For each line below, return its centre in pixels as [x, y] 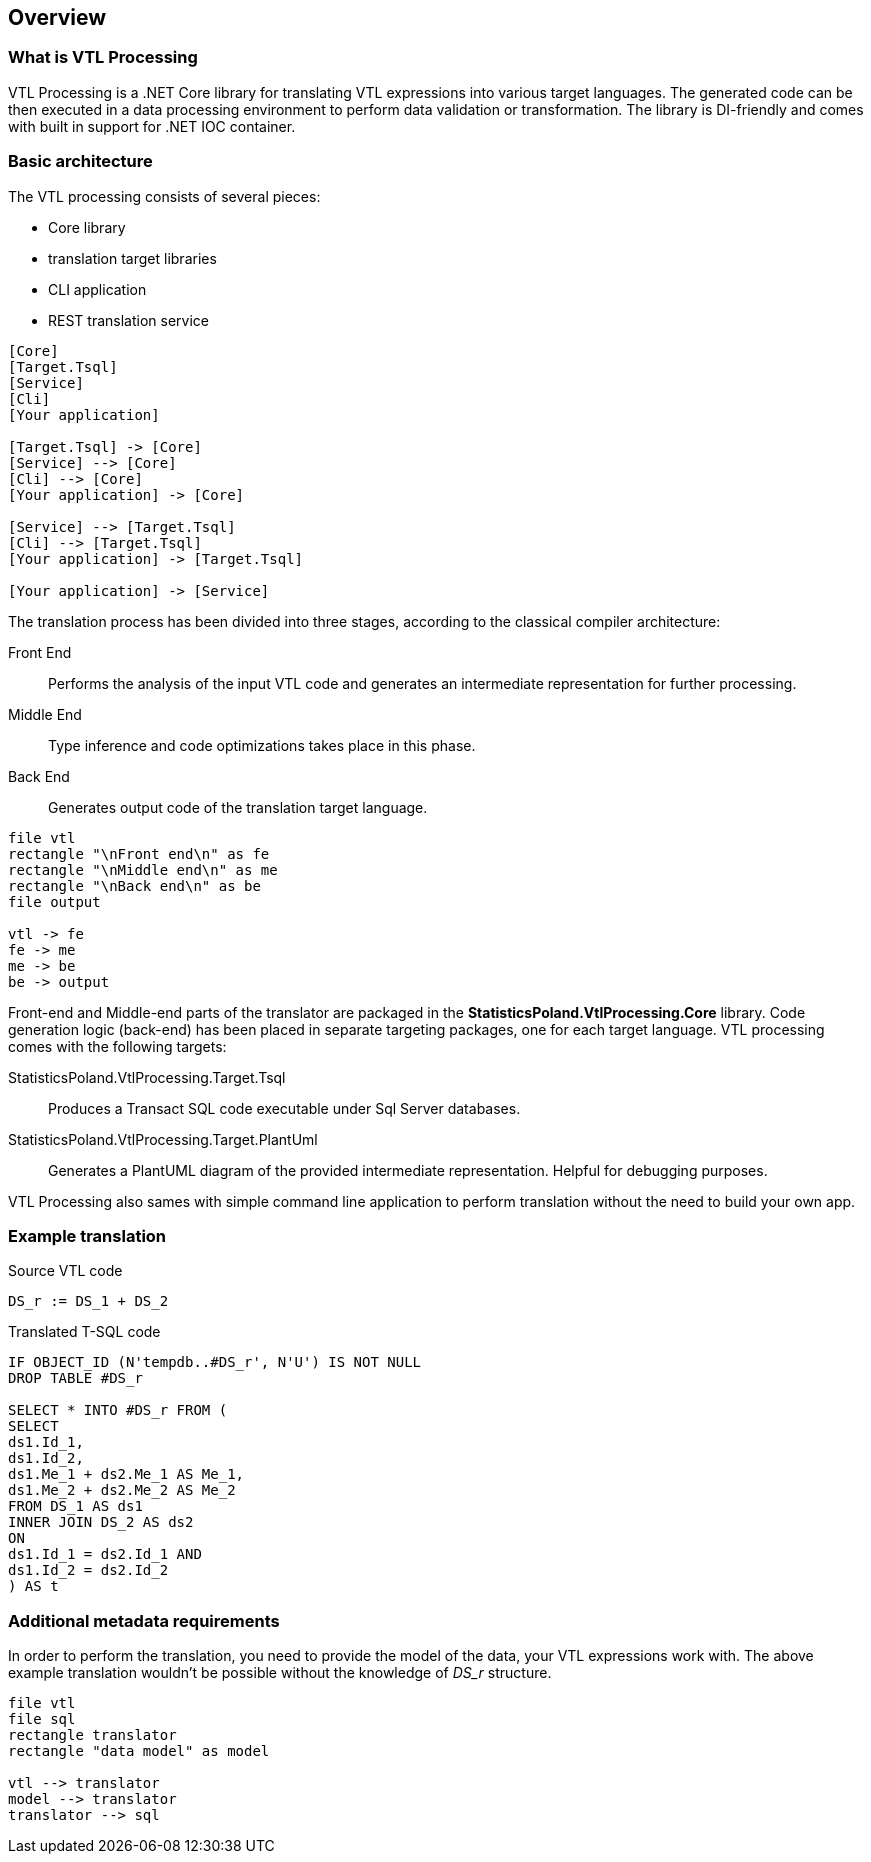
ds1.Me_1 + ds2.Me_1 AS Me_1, [126, 1474]
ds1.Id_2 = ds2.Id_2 [88, 1570]
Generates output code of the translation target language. [238, 807]
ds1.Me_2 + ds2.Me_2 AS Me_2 [122, 1490]
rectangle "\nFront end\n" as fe [139, 853]
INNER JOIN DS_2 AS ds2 [101, 1522]
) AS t [33, 1586]
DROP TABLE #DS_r [75, 1378]
